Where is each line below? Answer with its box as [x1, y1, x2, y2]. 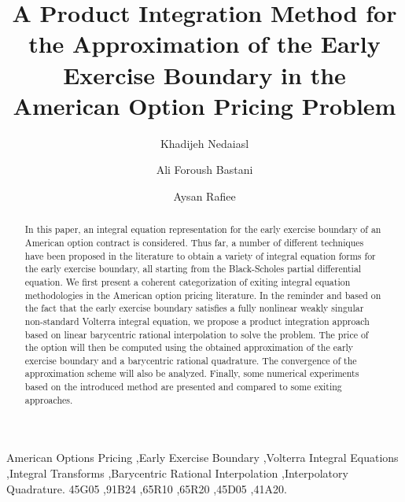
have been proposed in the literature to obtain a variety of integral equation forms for [24, 249, 376, 262]
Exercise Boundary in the [63, 58, 346, 90]
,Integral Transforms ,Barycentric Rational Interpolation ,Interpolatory [6, 465, 348, 482]
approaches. [24, 393, 73, 406]
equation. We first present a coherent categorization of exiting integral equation [24, 275, 351, 288]
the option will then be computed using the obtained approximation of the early [24, 341, 354, 354]
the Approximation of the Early [28, 28, 381, 60]
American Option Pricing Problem [13, 89, 396, 121]
